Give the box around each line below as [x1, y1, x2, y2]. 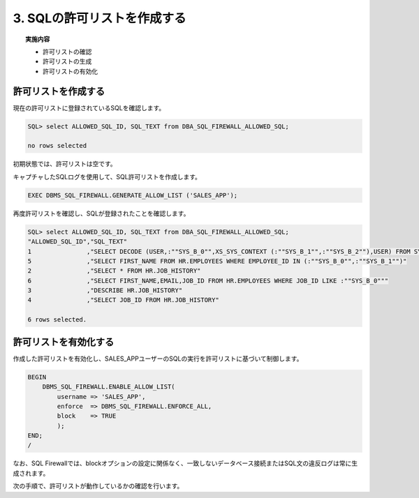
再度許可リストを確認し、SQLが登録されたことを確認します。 [13, 209, 190, 218]
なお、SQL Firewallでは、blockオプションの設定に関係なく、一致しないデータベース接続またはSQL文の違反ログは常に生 [13, 459, 358, 467]
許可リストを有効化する [13, 335, 115, 348]
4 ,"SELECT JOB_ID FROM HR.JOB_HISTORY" [27, 296, 219, 304]
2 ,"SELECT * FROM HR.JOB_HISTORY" [27, 267, 201, 275]
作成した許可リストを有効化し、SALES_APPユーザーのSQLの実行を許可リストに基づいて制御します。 [13, 354, 303, 363]
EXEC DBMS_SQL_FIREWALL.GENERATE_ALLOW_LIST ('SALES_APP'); [27, 191, 238, 199]
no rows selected [27, 142, 87, 150]
